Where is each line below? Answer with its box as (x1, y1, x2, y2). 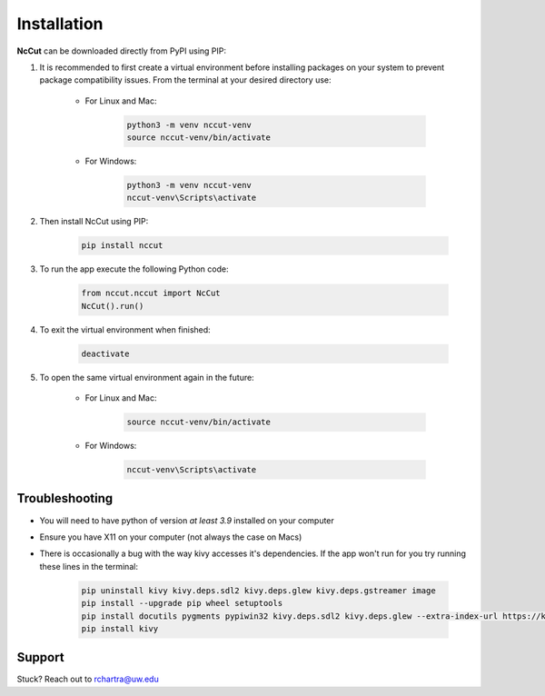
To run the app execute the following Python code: (39, 263, 229, 274)
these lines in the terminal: (39, 561, 138, 572)
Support (16, 650, 64, 665)
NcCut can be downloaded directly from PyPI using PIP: (16, 45, 227, 56)
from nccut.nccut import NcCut (81, 288, 222, 299)
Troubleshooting (16, 491, 114, 506)
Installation (16, 14, 104, 34)
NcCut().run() (81, 301, 144, 311)
